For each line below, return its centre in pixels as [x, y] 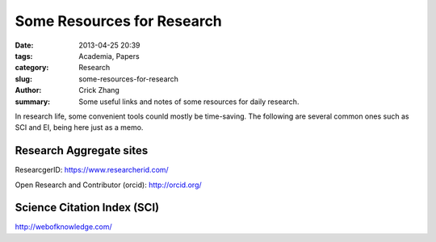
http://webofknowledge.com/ [63, 227]
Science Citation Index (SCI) [87, 208]
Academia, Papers [109, 56]
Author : [28, 90]
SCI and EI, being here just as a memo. [79, 127]
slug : [23, 79]
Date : [24, 45]
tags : [24, 56]
